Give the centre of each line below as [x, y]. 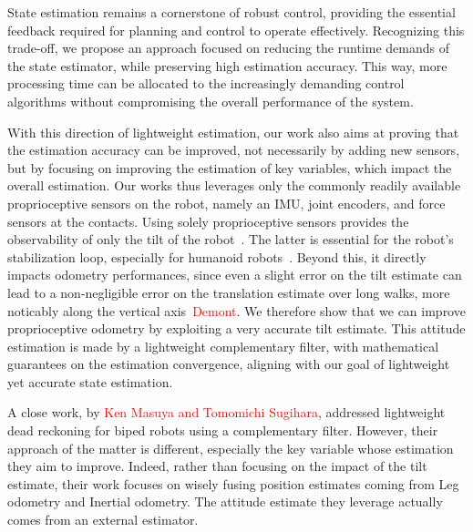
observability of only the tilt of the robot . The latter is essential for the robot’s [231, 239]
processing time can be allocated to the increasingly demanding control [206, 83]
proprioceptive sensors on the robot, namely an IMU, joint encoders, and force [226, 203]
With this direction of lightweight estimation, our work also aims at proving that [233, 132]
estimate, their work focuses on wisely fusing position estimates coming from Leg [233, 483]
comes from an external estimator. [103, 520]
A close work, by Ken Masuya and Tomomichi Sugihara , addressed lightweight [226, 412]
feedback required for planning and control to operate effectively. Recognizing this [236, 30]
